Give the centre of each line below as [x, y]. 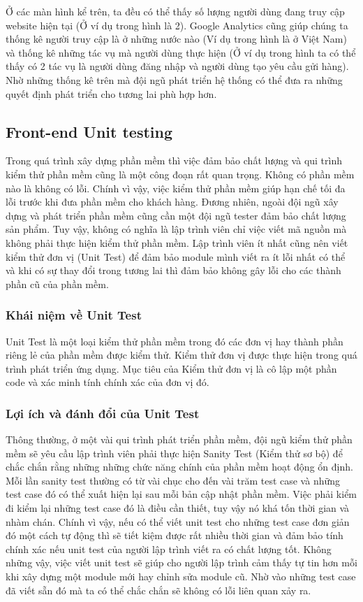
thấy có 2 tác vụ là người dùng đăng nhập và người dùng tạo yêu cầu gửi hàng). [177, 66]
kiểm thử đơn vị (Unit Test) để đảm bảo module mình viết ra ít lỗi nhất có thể [176, 256]
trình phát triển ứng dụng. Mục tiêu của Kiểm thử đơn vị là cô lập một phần [171, 368]
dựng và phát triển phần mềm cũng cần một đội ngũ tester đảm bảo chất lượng [176, 215]
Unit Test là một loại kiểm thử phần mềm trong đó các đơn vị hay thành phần [175, 341]
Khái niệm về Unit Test [74, 315]
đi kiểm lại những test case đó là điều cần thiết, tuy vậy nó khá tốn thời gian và [178, 508]
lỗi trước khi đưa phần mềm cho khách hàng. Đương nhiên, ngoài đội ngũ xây [172, 202]
